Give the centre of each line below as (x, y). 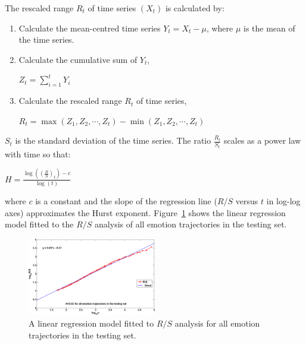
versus (247, 201)
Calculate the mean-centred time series (90, 28)
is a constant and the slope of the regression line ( (126, 201)
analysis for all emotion (217, 323)
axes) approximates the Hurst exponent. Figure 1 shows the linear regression (145, 212)
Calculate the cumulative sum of (78, 59)
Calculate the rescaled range (70, 101)
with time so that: (38, 153)
